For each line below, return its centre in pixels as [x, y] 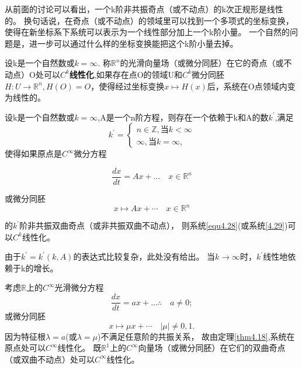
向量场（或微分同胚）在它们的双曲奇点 [212, 348]
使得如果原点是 [33, 154]
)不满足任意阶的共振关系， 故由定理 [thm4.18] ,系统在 [196, 336]
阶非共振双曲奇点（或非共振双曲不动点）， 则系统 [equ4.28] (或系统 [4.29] [152, 225]
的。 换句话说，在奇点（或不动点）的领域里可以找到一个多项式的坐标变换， [149, 20]
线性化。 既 [79, 348]
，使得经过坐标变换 [128, 86]
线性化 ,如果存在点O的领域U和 [126, 74]
